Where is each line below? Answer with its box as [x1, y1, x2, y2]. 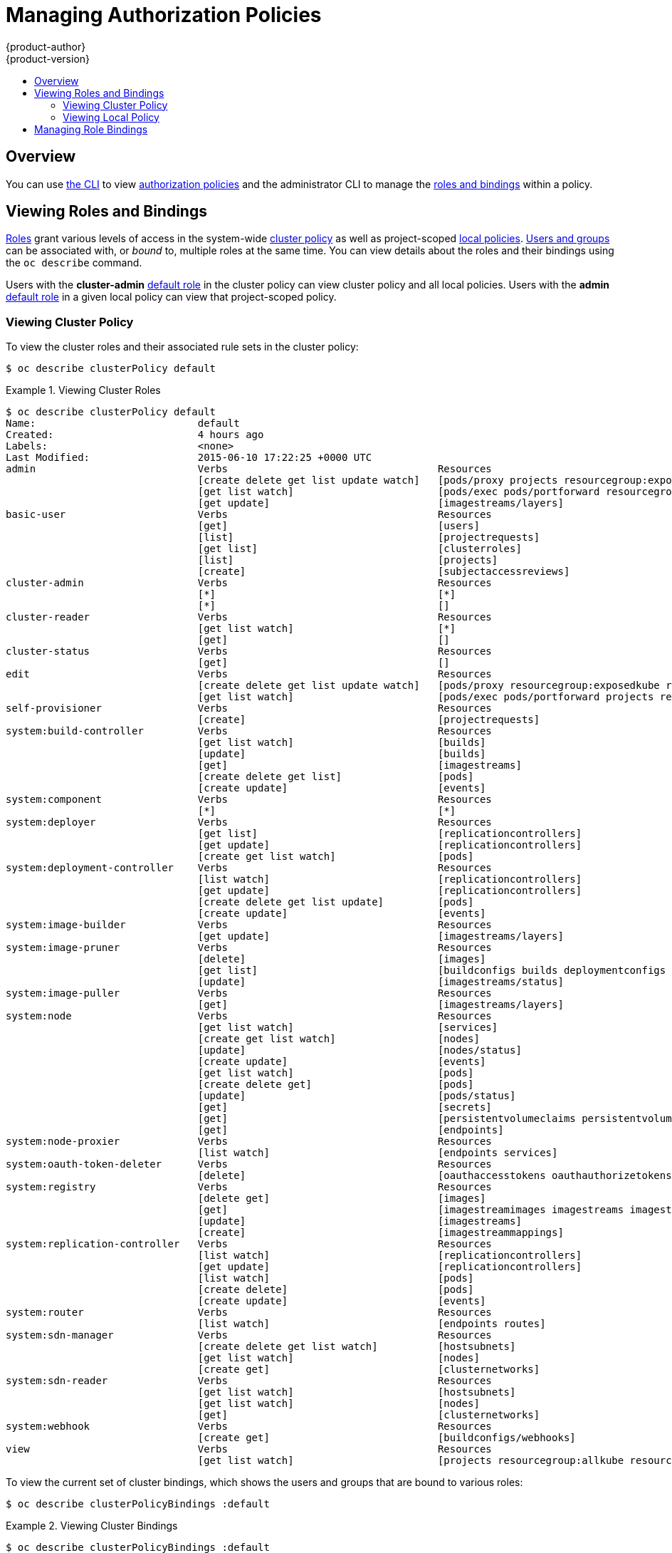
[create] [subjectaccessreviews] [197, 566, 570, 578]
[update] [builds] [197, 748, 486, 760]
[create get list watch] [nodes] [197, 1033, 480, 1045]
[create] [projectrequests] [197, 714, 540, 726]
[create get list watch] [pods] [197, 851, 474, 863]
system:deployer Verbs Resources [6, 816, 492, 829]
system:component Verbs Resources [6, 794, 492, 806]
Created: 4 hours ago [6, 429, 264, 441]
